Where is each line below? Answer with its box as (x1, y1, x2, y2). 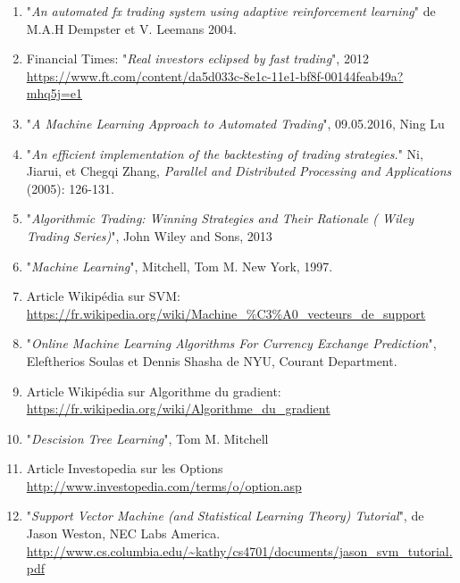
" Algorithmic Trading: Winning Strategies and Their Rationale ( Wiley (26, 209, 414, 228)
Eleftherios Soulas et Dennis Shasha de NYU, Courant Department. (26, 351, 397, 370)
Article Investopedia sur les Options (26, 459, 223, 478)
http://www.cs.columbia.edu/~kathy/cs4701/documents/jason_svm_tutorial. (26, 541, 453, 560)
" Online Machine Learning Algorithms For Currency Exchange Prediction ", (26, 334, 437, 353)
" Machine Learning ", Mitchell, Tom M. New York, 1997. (26, 256, 333, 275)
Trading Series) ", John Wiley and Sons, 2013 (26, 226, 272, 245)
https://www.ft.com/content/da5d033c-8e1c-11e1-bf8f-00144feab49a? (26, 66, 404, 85)
